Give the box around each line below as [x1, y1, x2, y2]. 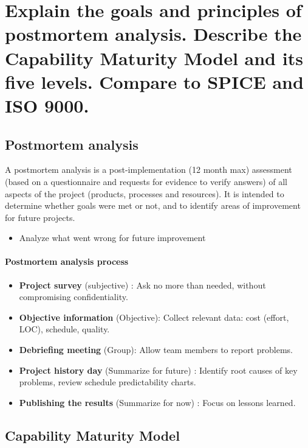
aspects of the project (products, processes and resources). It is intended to [5, 187, 284, 200]
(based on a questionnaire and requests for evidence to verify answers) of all [5, 175, 287, 187]
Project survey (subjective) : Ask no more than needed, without [19, 278, 266, 291]
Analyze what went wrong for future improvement [19, 231, 206, 244]
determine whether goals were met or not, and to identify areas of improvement [5, 199, 301, 212]
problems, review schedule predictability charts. [19, 376, 196, 388]
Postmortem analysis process [5, 255, 129, 268]
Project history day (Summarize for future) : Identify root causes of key [19, 363, 298, 376]
